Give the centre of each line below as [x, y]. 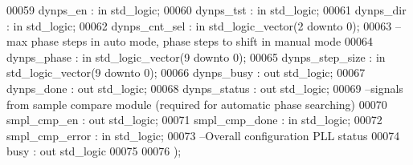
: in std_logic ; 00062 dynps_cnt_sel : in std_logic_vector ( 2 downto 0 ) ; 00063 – [204, 25]
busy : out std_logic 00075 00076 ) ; [94, 151]
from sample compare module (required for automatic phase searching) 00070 [197, 104]
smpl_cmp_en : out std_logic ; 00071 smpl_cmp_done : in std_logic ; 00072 [194, 120]
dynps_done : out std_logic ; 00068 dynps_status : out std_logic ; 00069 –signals [205, 88]
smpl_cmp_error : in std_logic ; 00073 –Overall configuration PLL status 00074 [203, 135]
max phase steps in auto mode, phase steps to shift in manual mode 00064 [190, 41]
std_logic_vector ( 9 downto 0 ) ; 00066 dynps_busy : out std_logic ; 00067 [186, 72]
